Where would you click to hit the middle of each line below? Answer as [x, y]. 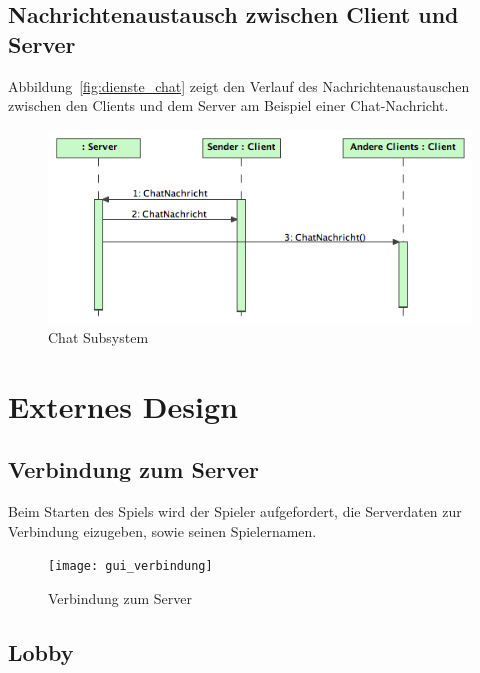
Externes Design [123, 405]
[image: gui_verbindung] [130, 566]
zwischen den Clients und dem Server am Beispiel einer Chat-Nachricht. [228, 105]
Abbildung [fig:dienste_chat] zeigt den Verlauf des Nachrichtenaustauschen [239, 85]
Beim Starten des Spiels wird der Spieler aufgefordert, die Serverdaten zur [235, 511]
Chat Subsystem [98, 337]
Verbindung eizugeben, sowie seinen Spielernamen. [162, 530]
